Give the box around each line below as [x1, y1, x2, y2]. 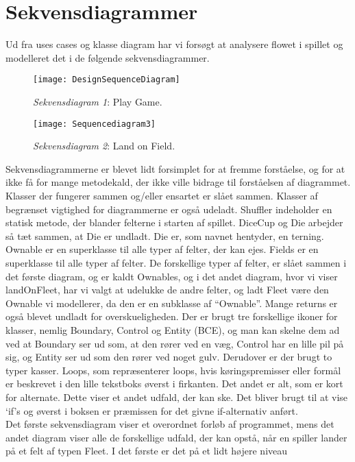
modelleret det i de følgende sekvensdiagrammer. [5, 50, 210, 64]
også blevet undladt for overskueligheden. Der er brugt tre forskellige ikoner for [5, 309, 338, 324]
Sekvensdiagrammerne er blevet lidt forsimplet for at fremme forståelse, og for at [5, 161, 345, 175]
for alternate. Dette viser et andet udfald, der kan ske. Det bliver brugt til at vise [5, 389, 348, 404]
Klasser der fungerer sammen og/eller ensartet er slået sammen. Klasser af [5, 189, 318, 202]
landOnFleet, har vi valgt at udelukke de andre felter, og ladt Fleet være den [5, 282, 329, 297]
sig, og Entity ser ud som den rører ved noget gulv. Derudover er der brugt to [5, 350, 332, 364]
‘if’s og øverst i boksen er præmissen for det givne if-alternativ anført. [5, 403, 298, 417]
